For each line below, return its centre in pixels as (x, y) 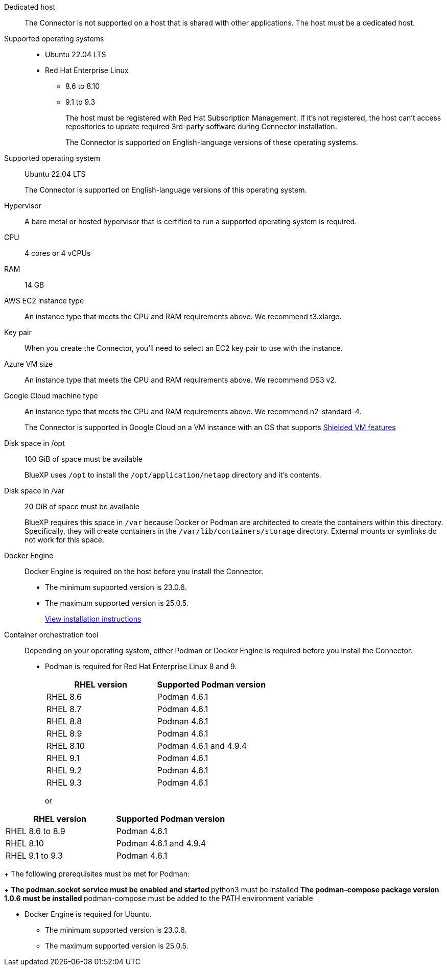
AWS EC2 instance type (44, 301)
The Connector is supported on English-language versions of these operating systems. (212, 142)
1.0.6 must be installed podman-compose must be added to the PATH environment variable (159, 898)
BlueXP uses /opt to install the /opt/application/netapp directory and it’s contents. (173, 475)
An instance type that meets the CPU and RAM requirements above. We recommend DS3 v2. (181, 380)
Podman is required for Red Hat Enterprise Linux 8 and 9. (141, 666)
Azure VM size (29, 364)
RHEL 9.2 (64, 770)
